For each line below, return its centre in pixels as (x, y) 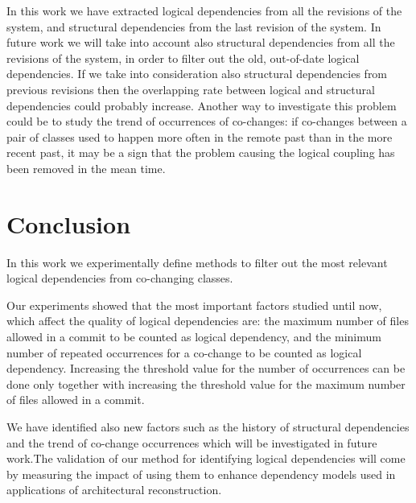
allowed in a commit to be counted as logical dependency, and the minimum (194, 337)
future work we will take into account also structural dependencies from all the (201, 42)
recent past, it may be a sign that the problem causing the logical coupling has (201, 153)
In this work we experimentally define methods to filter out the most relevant (197, 262)
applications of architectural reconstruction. (114, 490)
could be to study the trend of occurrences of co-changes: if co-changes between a (207, 121)
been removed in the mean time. (86, 168)
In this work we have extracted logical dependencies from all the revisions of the (204, 10)
